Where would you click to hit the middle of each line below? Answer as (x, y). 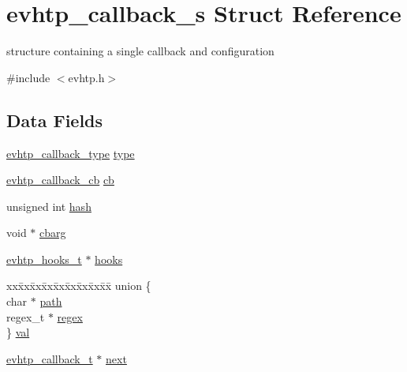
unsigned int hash (49, 206)
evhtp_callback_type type (71, 153)
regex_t (26, 316)
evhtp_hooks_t (44, 259)
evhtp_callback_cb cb (60, 180)
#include (28, 77)
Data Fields (55, 120)
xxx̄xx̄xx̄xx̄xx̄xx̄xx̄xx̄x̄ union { (79, 286)
